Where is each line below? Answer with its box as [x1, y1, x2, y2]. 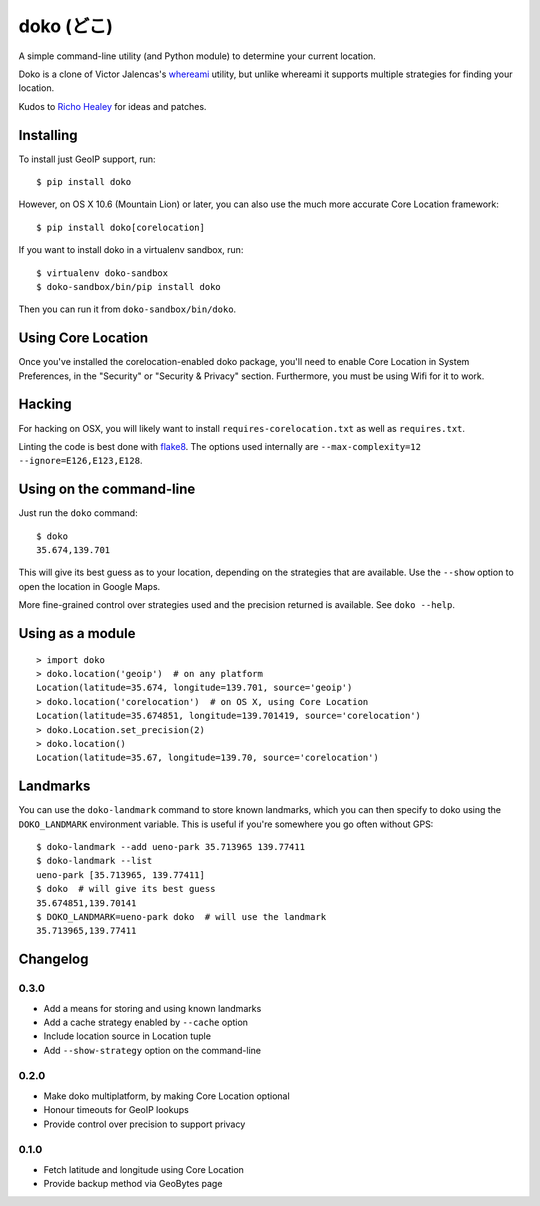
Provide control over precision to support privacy [43, 1118, 246, 1130]
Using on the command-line [18, 481, 196, 498]
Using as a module [18, 625, 136, 642]
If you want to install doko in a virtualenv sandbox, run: [18, 244, 244, 256]
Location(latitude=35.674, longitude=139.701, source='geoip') [36, 682, 353, 694]
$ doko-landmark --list [36, 855, 153, 867]
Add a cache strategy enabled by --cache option [43, 1016, 249, 1028]
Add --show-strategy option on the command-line [43, 1044, 262, 1056]
